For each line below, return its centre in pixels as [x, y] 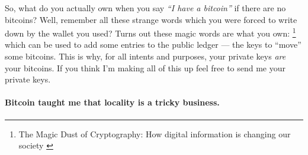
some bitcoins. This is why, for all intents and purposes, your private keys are [145, 56]
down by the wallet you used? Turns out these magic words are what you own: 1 [150, 32]
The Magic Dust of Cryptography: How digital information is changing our [155, 133]
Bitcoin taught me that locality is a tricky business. [112, 102]
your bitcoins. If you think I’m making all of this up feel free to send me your [145, 67]
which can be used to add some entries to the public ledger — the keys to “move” [153, 44]
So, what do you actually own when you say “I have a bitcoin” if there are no [145, 8]
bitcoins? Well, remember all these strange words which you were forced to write [151, 19]
